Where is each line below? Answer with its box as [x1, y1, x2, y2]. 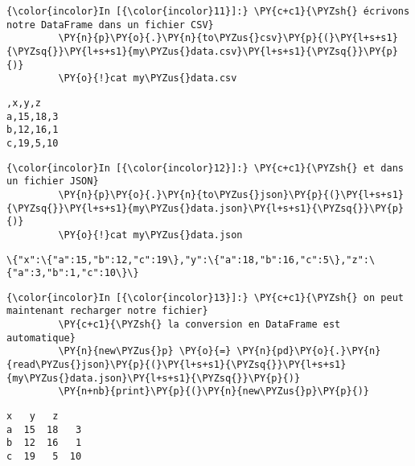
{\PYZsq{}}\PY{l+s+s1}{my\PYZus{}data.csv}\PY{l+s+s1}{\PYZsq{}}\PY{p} [6, 45, 398, 57]
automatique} [6, 332, 76, 344]
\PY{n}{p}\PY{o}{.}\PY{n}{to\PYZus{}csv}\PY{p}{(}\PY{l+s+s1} [58, 32, 398, 44]
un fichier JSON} [6, 175, 99, 188]
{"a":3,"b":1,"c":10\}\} [6, 267, 139, 279]
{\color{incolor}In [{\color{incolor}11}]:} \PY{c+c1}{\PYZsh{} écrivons [6, 6, 410, 17]
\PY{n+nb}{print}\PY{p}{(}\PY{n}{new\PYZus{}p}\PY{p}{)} [58, 386, 370, 398]
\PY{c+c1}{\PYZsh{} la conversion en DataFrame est [58, 319, 341, 331]
